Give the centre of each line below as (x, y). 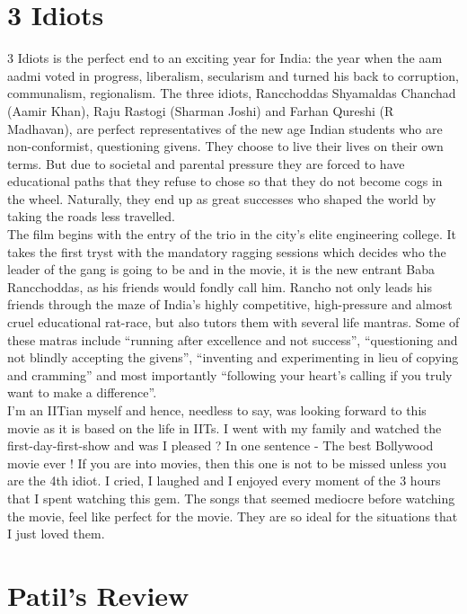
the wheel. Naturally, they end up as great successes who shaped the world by (222, 198)
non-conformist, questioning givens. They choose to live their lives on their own (225, 146)
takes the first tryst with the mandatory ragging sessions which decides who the (227, 251)
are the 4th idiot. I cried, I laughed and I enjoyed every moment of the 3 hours (224, 481)
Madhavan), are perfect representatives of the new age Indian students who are (225, 128)
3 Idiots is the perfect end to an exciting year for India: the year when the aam (225, 58)
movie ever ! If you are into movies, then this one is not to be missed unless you (227, 463)
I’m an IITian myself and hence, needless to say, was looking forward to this (217, 410)
